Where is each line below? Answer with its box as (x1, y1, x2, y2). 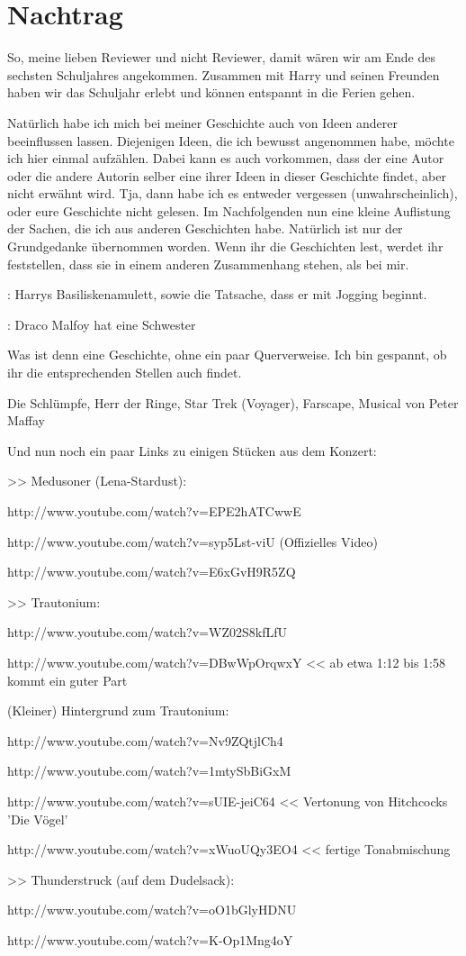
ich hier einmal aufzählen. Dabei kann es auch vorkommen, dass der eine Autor (7, 149, 444, 168)
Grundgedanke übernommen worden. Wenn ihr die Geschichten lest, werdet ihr (7, 237, 444, 256)
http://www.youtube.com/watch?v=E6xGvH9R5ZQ (7, 562, 296, 581)
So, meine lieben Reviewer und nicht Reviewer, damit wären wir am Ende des (7, 48, 435, 67)
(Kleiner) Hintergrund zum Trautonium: (7, 701, 229, 720)
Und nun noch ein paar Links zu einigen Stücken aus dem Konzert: (7, 441, 377, 460)
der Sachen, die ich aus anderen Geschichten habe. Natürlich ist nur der (7, 219, 403, 238)
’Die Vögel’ (7, 809, 68, 828)
